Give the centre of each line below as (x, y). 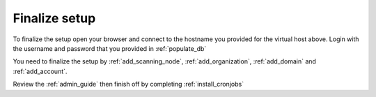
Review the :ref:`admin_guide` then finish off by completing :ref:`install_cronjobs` (128, 84)
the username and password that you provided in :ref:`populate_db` (110, 48)
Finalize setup (54, 18)
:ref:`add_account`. (40, 71)
